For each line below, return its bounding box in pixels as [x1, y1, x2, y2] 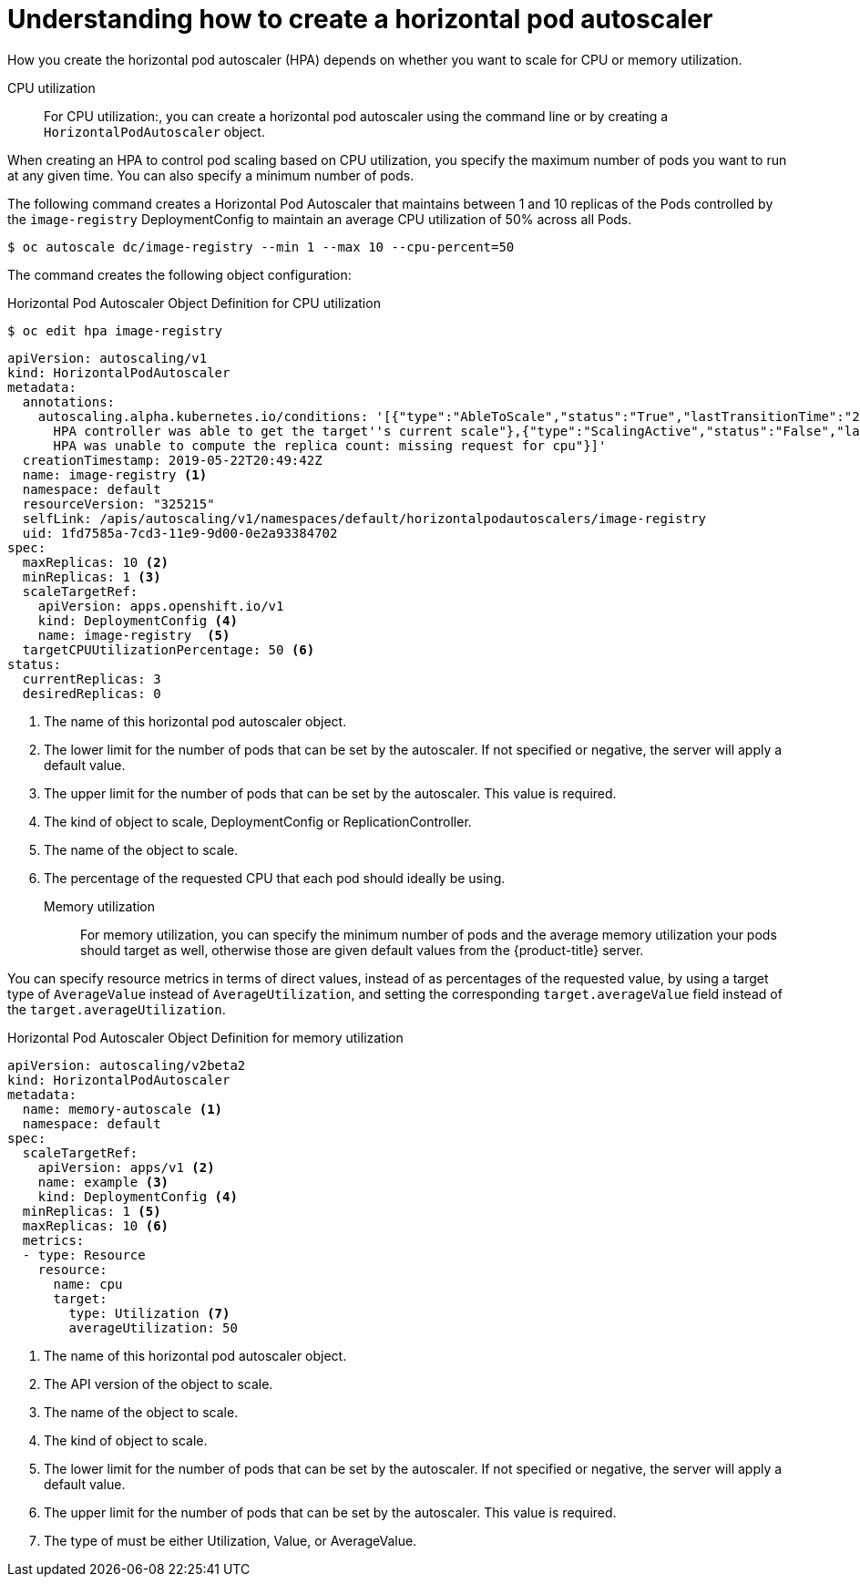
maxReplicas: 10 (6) [22, 1218, 169, 1233]
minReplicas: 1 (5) [22, 1203, 161, 1219]
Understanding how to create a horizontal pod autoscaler [7, 4, 713, 35]
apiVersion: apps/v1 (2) [37, 1159, 215, 1175]
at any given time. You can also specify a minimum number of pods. [7, 167, 415, 183]
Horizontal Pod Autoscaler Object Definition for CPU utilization [7, 294, 381, 311]
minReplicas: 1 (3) [22, 569, 161, 584]
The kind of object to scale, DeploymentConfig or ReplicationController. [44, 813, 472, 829]
